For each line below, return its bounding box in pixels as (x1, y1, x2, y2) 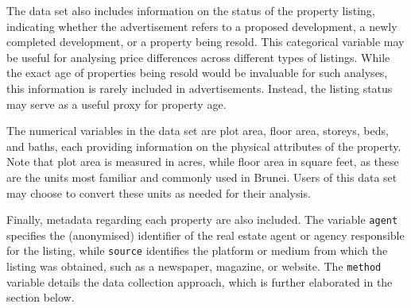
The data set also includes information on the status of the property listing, (6, 2, 375, 18)
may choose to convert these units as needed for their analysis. (6, 184, 311, 201)
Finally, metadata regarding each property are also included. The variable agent (6, 211, 398, 228)
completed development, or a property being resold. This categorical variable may (6, 33, 405, 50)
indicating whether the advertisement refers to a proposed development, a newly (6, 17, 397, 34)
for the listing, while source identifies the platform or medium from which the (6, 242, 388, 259)
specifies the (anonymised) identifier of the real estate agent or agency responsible (6, 226, 405, 243)
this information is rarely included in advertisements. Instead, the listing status (6, 79, 393, 96)
